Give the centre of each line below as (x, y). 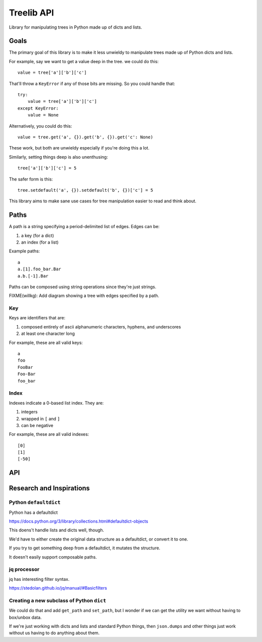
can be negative (37, 425)
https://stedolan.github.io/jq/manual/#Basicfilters (58, 588)
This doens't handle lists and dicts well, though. (57, 530)
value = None (43, 115)
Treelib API (32, 13)
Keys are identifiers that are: (37, 318)
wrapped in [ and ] (41, 419)
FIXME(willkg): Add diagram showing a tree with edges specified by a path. (84, 296)
